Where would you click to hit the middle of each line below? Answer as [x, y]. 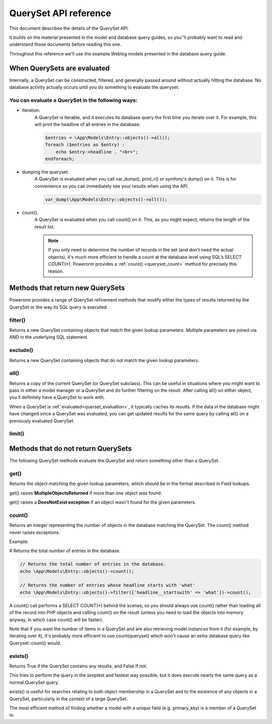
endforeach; [60, 159]
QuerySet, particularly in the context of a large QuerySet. [69, 699]
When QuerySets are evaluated [59, 68]
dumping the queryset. [46, 172]
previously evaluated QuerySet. [42, 420]
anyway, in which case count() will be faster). [56, 620]
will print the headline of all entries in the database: [87, 124]
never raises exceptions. [35, 532]
